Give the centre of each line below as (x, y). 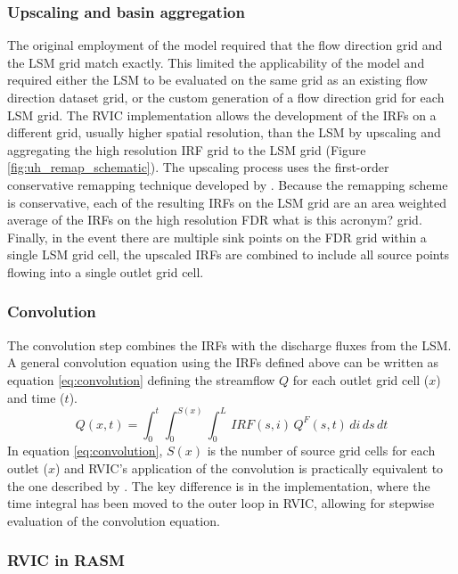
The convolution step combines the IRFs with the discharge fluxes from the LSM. (229, 344)
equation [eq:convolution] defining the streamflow (141, 379)
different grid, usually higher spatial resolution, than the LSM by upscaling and (224, 132)
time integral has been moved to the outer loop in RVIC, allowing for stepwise (221, 503)
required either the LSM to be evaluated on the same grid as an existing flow (217, 80)
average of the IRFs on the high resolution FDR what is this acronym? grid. (215, 220)
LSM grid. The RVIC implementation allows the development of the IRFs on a (222, 115)
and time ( (36, 397)
